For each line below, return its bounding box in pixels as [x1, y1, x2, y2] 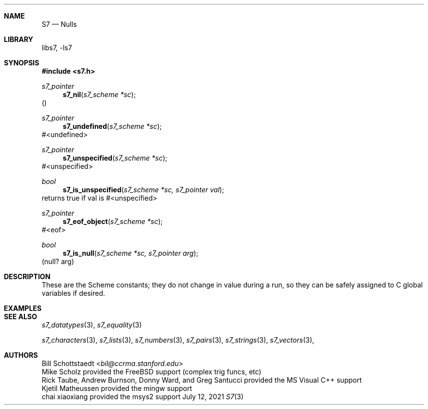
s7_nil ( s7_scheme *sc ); [63, 90, 136, 99]
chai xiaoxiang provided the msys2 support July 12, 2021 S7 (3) [42, 392, 244, 401]
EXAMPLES [4, 304, 42, 312]
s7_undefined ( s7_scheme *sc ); [63, 122, 162, 130]
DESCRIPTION [4, 272, 51, 281]
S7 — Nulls [42, 20, 77, 28]
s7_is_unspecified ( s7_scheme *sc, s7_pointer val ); [63, 185, 224, 194]
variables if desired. [42, 289, 105, 297]
